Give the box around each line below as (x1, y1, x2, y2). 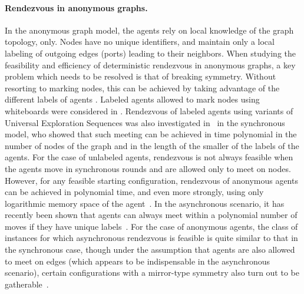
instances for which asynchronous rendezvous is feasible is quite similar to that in (5, 232, 298, 244)
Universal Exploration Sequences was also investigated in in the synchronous (5, 116, 285, 128)
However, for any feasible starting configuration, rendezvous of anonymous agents (5, 174, 298, 186)
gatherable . (5, 278, 49, 290)
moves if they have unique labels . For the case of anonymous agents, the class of (5, 220, 298, 232)
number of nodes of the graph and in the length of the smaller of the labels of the (5, 139, 299, 151)
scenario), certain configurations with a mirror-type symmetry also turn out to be (5, 266, 299, 279)
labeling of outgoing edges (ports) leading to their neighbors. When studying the (5, 47, 296, 59)
